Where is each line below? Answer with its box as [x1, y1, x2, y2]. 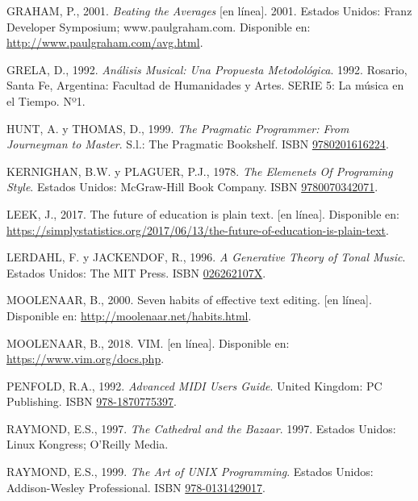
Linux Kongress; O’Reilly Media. [6, 436, 169, 453]
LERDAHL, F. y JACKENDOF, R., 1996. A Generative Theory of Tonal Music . [6, 248, 406, 265]
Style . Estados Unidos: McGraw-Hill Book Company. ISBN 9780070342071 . [6, 178, 378, 195]
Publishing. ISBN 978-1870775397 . [6, 393, 177, 410]
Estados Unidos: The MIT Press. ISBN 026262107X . [6, 264, 266, 281]
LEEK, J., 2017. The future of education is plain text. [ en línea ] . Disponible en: [6, 205, 399, 222]
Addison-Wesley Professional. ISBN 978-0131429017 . [6, 478, 265, 495]
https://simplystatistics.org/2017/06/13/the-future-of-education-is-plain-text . [6, 221, 389, 238]
